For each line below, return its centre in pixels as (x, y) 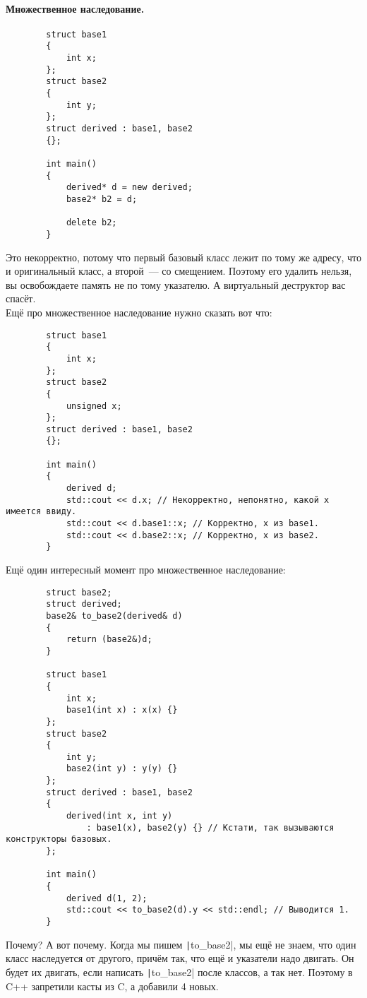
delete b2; (91, 223)
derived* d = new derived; (129, 188)
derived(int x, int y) (119, 816)
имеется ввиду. (41, 512)
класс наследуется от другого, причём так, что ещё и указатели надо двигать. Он (180, 958)
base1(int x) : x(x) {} (122, 710)
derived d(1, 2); (107, 898)
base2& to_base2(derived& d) (114, 616)
